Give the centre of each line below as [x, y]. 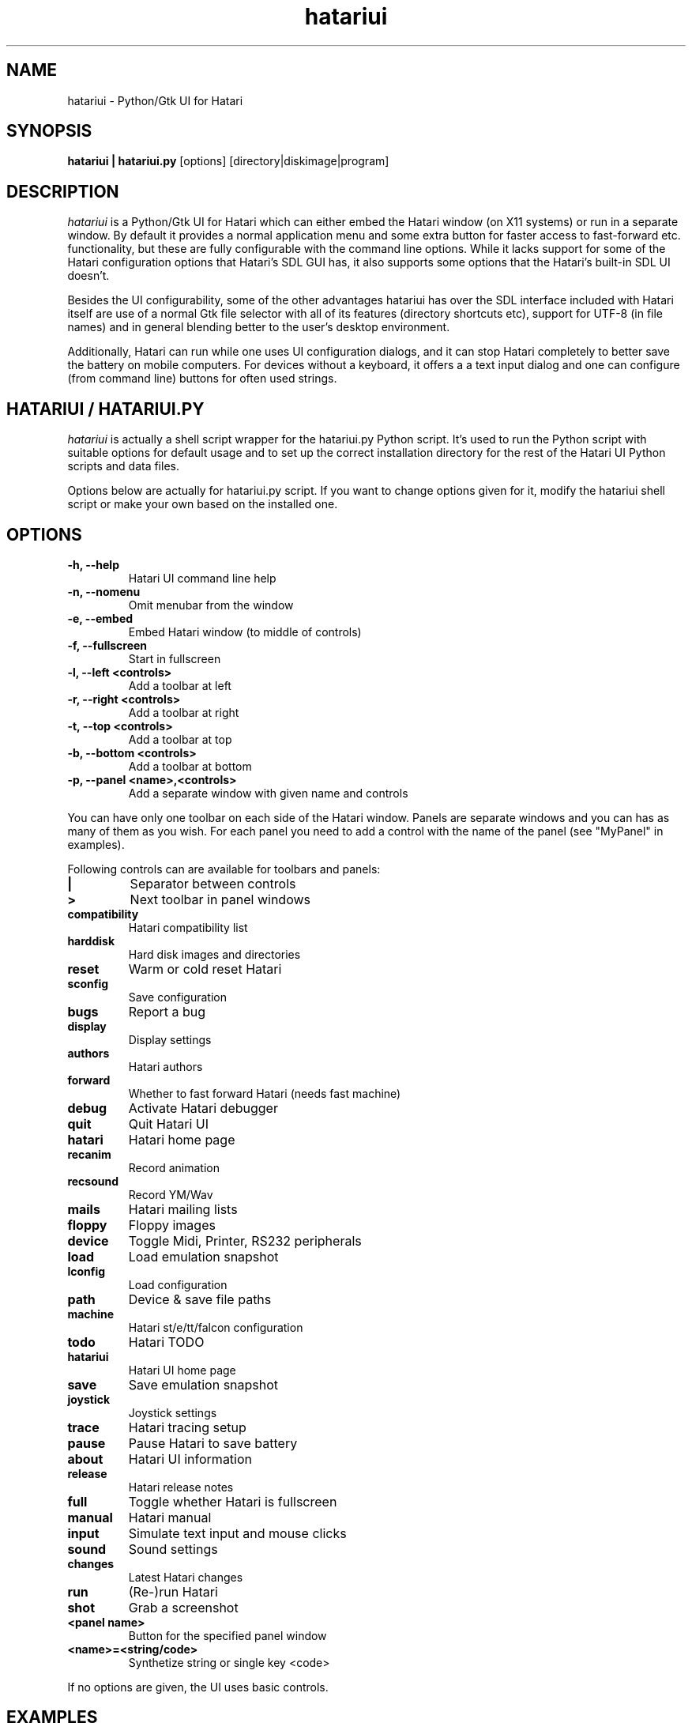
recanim [89, 1154]
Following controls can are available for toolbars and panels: [224, 869]
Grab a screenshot [183, 1607]
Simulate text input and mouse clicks [237, 1533]
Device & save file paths [200, 1299]
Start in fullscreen [175, 658]
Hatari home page [182, 1139]
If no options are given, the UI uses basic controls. [198, 1687]
